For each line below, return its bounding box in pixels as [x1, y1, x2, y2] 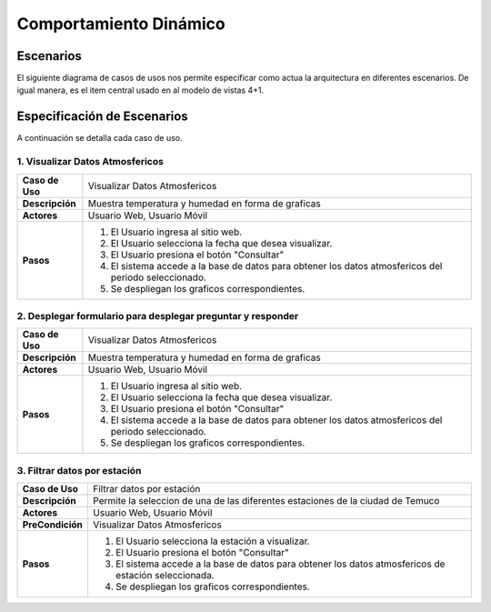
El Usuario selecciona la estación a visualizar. [115, 535, 310, 547]
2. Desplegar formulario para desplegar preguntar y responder [16, 309, 299, 322]
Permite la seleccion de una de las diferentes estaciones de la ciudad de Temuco [92, 495, 440, 507]
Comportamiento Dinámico [16, 14, 226, 34]
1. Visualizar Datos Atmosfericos [16, 156, 164, 168]
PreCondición [22, 518, 84, 531]
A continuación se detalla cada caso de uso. [16, 133, 183, 144]
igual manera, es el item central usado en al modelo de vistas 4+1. [16, 85, 265, 95]
